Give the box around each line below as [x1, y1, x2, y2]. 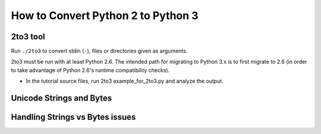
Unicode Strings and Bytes [11, 93, 112, 104]
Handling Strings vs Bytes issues [11, 112, 136, 122]
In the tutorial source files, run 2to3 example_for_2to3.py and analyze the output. [26, 77, 224, 85]
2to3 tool [11, 32, 46, 42]
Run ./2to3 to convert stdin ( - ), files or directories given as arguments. [11, 48, 188, 55]
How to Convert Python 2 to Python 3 [11, 9, 199, 22]
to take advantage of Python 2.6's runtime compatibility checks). [11, 66, 170, 74]
